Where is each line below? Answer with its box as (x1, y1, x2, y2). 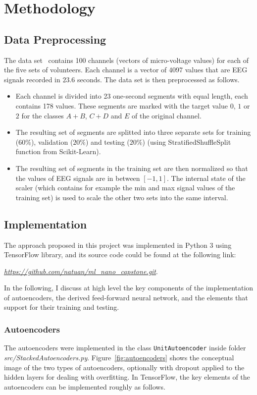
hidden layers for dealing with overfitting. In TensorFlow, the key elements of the (4, 372, 250, 382)
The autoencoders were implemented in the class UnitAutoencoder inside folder (4, 342, 246, 353)
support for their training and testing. (4, 302, 119, 312)
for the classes (21, 110, 64, 120)
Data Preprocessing (4, 31, 106, 47)
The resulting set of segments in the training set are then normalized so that (15, 163, 248, 173)
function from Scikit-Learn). (15, 146, 101, 157)
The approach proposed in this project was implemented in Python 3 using (4, 239, 232, 250)
